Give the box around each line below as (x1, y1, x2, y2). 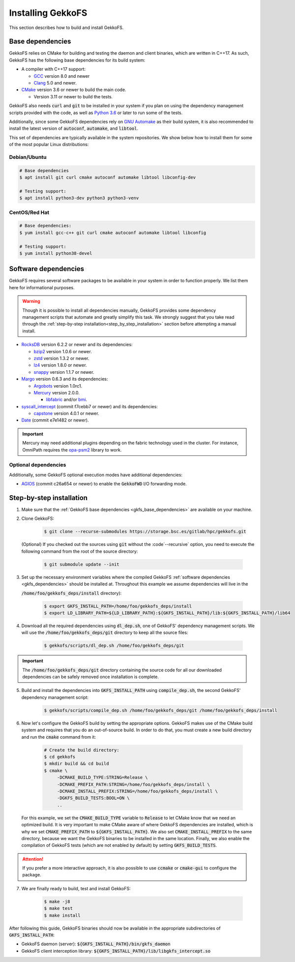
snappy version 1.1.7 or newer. (33, 369, 94, 375)
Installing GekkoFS (9, 7, 88, 18)
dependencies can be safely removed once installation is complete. (22, 674, 159, 680)
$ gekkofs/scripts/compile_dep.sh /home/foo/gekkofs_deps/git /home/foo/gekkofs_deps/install (44, 707, 278, 713)
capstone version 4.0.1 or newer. (33, 411, 99, 417)
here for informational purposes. (9, 284, 75, 290)
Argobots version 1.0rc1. (33, 383, 83, 389)
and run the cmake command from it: (21, 734, 96, 740)
